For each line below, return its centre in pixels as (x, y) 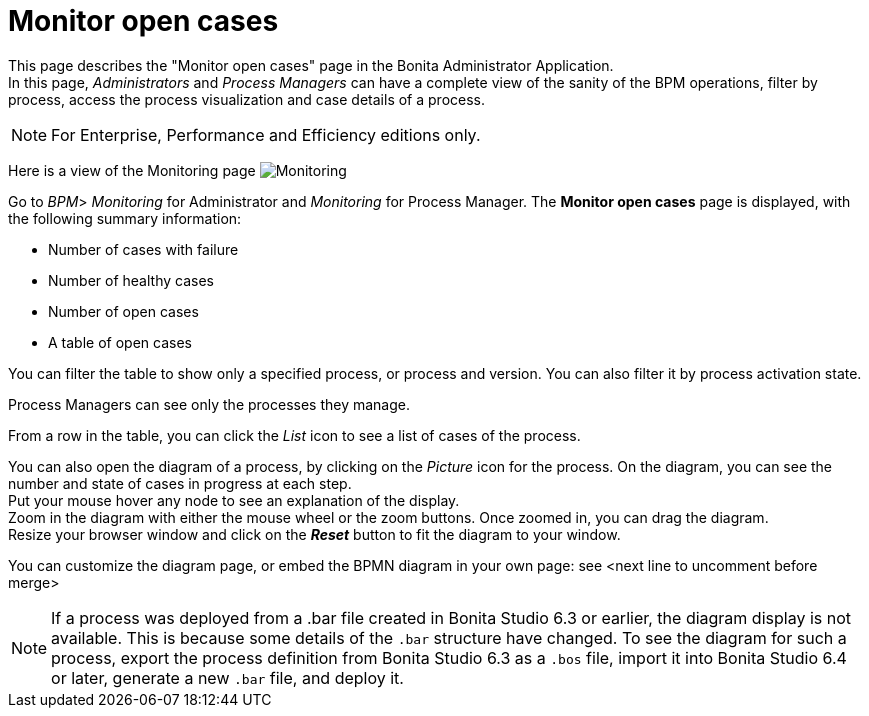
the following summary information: (125, 218)
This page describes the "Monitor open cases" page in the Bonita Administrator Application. (311, 65)
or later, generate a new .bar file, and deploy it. (227, 677)
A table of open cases (120, 342)
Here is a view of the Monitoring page (132, 170)
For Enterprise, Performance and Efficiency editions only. (266, 134)
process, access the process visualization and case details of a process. (246, 99)
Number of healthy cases (131, 280)
